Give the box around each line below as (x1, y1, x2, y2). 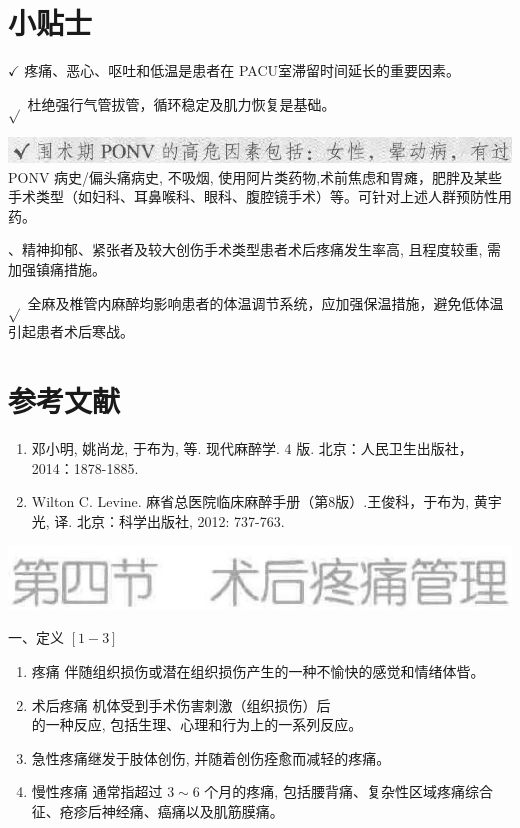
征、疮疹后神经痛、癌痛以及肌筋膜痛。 (31, 800, 284, 821)
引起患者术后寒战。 (8, 321, 134, 342)
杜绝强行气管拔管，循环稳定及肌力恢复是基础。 (27, 93, 336, 114)
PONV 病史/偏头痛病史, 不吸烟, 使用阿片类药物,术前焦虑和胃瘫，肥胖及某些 (8, 166, 503, 187)
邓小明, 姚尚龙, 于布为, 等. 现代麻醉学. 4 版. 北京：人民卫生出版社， (31, 438, 473, 459)
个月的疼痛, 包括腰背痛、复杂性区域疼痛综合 (204, 781, 493, 802)
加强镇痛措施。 (8, 259, 106, 279)
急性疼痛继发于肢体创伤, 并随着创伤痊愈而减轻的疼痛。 (31, 747, 391, 768)
